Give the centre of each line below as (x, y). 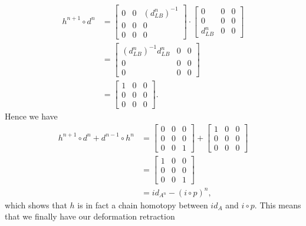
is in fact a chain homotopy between (143, 205)
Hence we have (31, 116)
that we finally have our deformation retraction (90, 216)
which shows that (36, 205)
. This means (278, 205)
